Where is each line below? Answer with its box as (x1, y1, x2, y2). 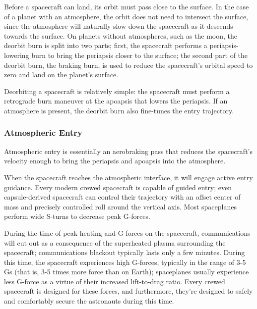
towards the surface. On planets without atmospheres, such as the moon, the (4, 30, 238, 41)
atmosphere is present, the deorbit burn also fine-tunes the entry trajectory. (4, 105, 234, 115)
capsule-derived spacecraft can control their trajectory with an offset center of (4, 192, 241, 202)
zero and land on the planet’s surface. (4, 69, 119, 80)
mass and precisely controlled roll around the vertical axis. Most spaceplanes (4, 201, 237, 211)
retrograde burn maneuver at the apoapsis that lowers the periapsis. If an (4, 96, 228, 106)
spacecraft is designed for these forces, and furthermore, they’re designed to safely (4, 286, 253, 296)
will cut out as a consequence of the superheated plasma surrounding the (4, 237, 226, 248)
